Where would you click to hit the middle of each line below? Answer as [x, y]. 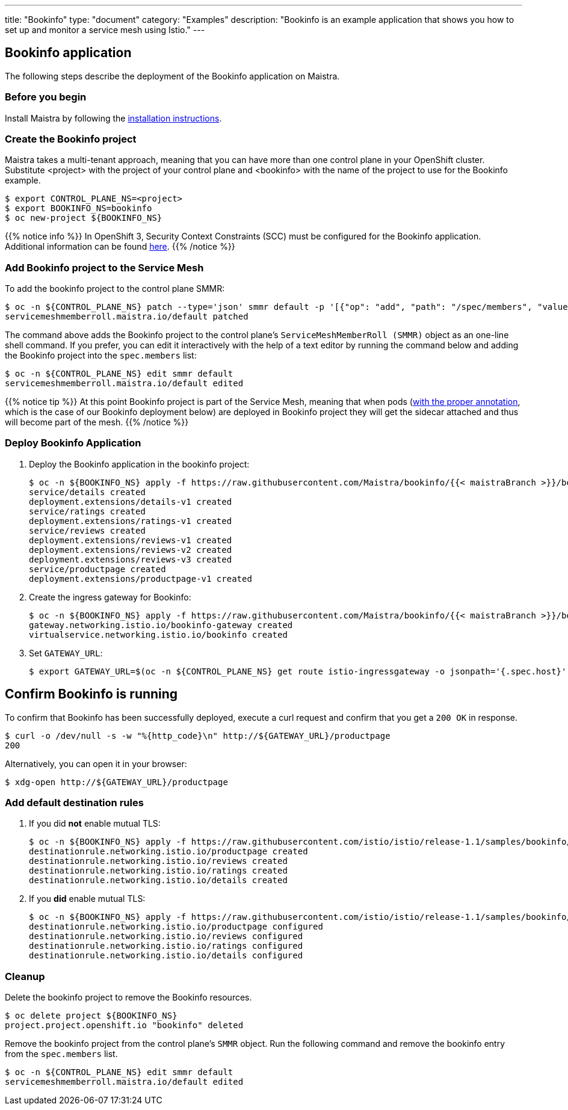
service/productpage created [97, 569]
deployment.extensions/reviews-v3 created [131, 559]
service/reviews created [87, 530]
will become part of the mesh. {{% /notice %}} [97, 422]
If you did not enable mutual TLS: [95, 824]
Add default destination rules [74, 803]
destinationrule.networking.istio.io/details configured [166, 956]
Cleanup [25, 976]
